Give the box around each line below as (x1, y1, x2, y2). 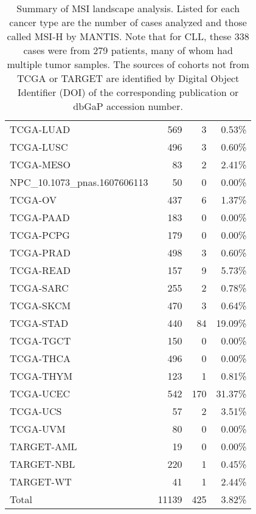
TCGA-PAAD (10, 210, 70, 224)
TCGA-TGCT (10, 334, 71, 348)
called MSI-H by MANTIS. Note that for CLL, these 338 (7, 29, 249, 43)
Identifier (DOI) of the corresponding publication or (18, 85, 239, 99)
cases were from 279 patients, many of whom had (23, 43, 233, 57)
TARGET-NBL (10, 457, 75, 471)
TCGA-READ (10, 263, 71, 277)
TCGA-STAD (10, 316, 69, 330)
